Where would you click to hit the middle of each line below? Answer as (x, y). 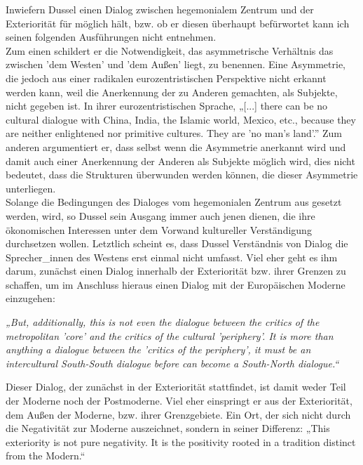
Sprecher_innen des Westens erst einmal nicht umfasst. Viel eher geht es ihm (172, 257)
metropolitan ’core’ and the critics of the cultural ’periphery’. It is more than (170, 335)
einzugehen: (30, 298)
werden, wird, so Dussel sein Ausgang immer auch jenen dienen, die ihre (160, 215)
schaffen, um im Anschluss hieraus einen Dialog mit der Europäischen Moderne (176, 284)
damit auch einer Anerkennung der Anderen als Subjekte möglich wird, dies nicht (180, 161)
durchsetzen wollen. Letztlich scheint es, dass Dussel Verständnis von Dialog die (177, 243)
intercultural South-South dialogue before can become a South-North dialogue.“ (172, 363)
